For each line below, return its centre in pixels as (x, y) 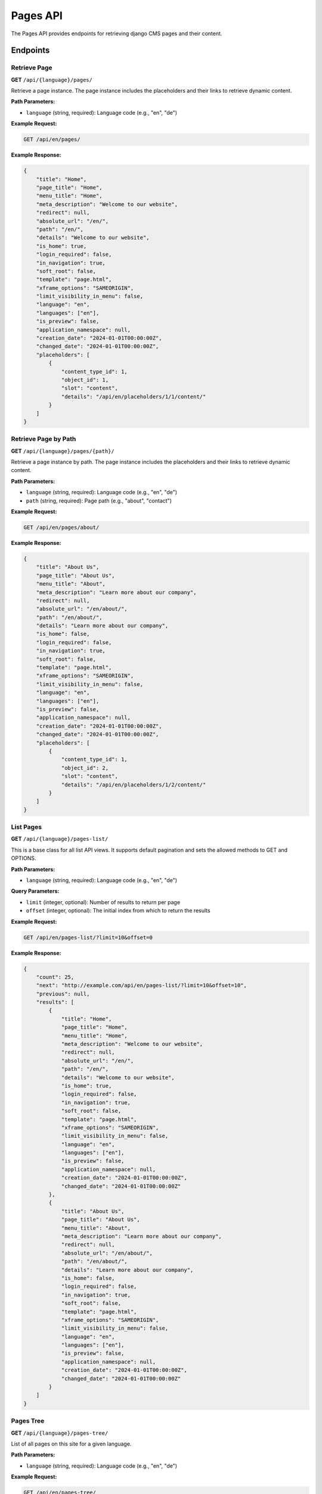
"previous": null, (63, 994)
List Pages (26, 827)
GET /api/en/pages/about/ (61, 527)
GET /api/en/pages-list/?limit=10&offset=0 (88, 937)
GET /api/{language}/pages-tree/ (60, 1433)
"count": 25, (55, 977)
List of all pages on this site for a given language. (71, 1444)
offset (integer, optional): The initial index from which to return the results (118, 911)
